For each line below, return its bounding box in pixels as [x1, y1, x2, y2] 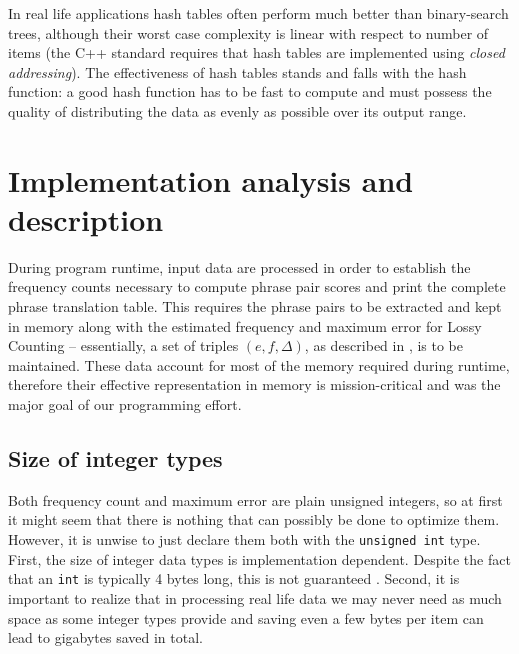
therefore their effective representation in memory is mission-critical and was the [8, 374, 501, 395]
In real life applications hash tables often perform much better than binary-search [8, 3, 509, 23]
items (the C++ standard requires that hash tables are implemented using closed [8, 42, 505, 63]
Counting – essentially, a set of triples [8, 335, 239, 356]
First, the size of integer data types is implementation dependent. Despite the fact [8, 548, 511, 569]
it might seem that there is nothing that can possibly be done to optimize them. [8, 509, 500, 530]
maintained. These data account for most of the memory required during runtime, [8, 354, 510, 375]
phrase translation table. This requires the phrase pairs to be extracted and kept [8, 296, 502, 317]
